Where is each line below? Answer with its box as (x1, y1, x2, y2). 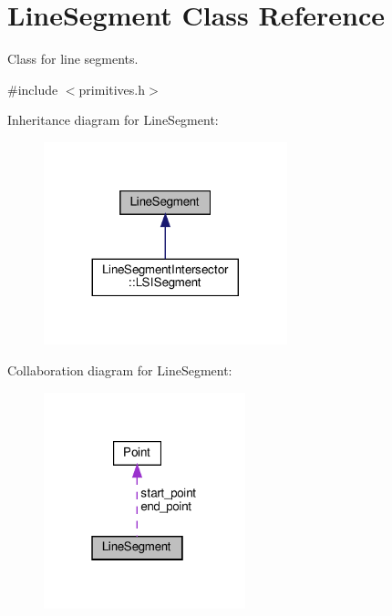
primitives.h (78, 79, 146, 98)
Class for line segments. (7, 49, 139, 68)
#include (7, 79, 58, 98)
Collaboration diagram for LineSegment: (7, 361, 232, 380)
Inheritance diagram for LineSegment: (7, 110, 219, 129)
